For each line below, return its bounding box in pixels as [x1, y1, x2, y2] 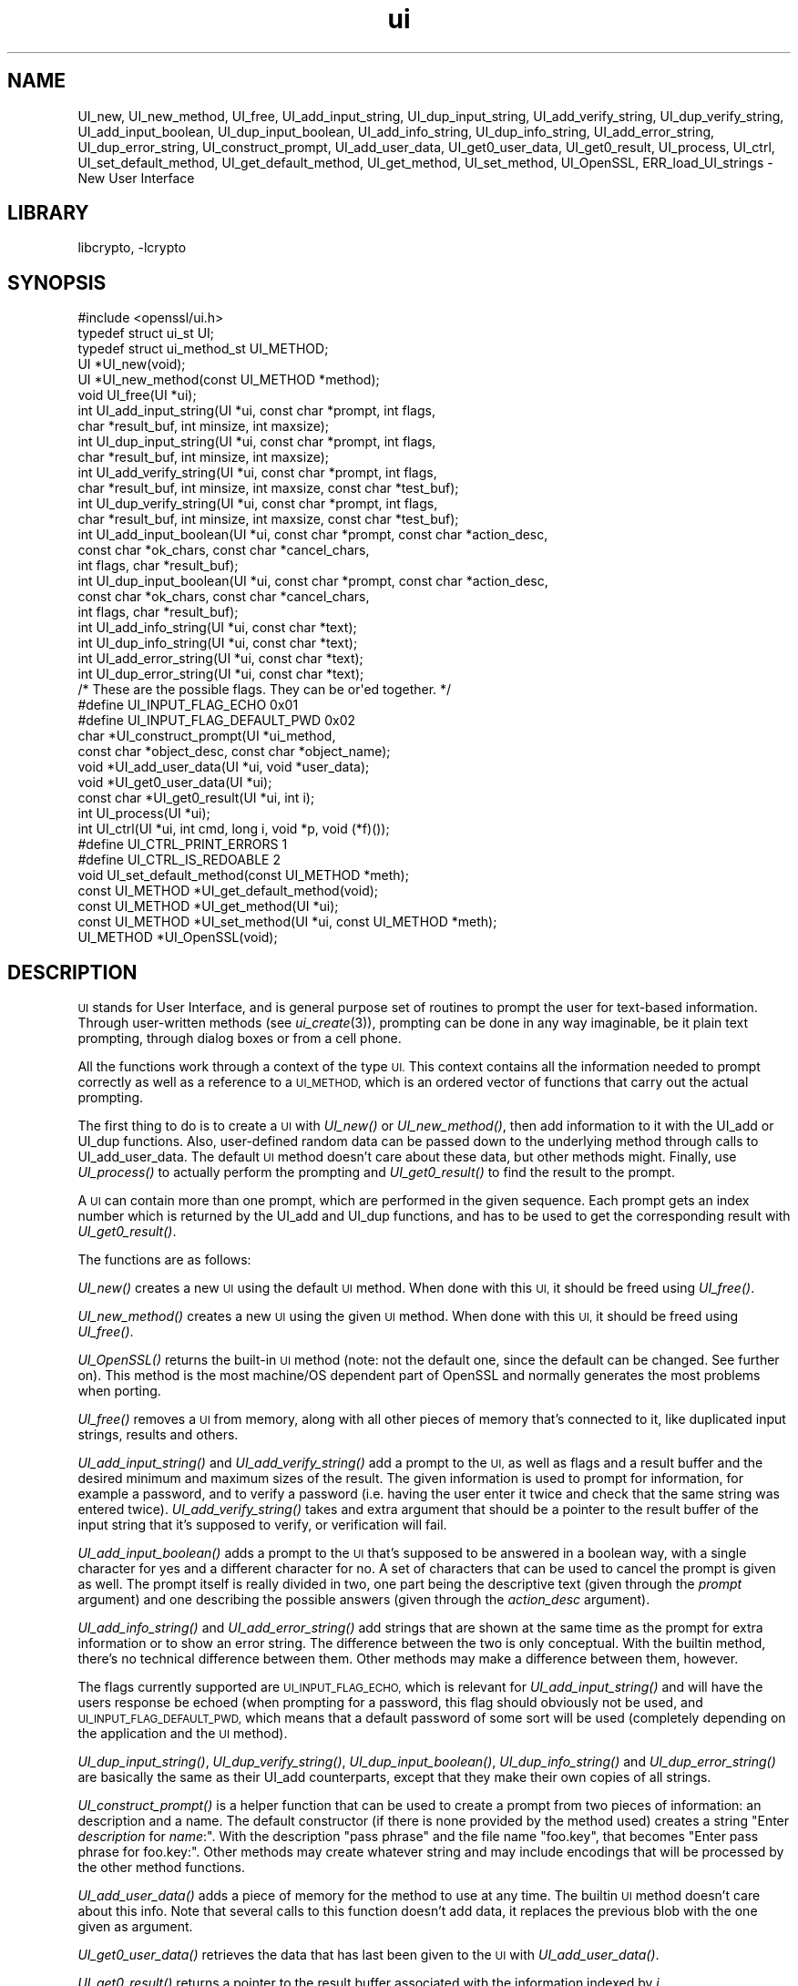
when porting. [77, 1383, 161, 1399]
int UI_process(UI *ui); [77, 805, 210, 822]
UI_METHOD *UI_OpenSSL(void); [77, 929, 278, 946]
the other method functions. [77, 1859, 245, 1876]
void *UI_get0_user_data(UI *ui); [77, 774, 272, 791]
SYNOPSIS [7, 271, 107, 294]
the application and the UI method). [77, 1725, 288, 1742]
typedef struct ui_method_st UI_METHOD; [77, 341, 329, 357]
